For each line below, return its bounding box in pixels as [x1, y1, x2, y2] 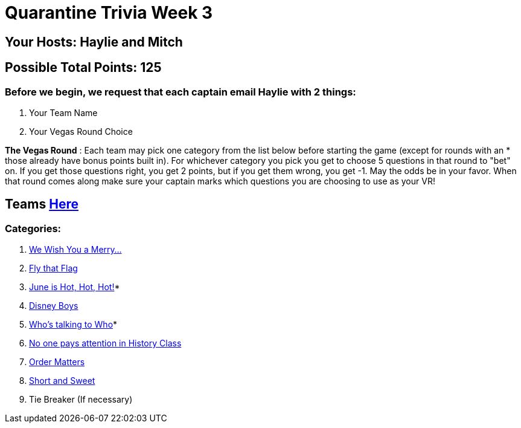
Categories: [5, 222, 62, 235]
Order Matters [29, 357, 85, 368]
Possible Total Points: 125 [5, 60, 162, 76]
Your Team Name [29, 107, 98, 118]
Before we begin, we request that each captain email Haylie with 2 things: [5, 85, 356, 98]
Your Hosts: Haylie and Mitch [5, 34, 183, 50]
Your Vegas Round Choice [29, 126, 133, 137]
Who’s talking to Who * [29, 319, 118, 330]
